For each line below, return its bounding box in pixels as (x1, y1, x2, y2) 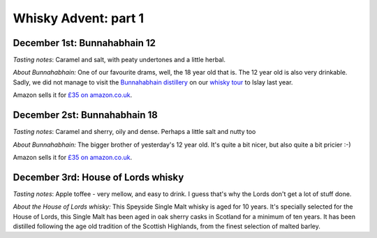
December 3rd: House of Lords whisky (13, 171, 184, 183)
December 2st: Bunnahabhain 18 (13, 109, 158, 121)
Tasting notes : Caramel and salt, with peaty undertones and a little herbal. (13, 56, 226, 64)
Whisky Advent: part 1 (13, 10, 145, 26)
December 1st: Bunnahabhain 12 (13, 37, 156, 49)
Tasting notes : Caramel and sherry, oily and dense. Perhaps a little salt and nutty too (13, 128, 256, 136)
